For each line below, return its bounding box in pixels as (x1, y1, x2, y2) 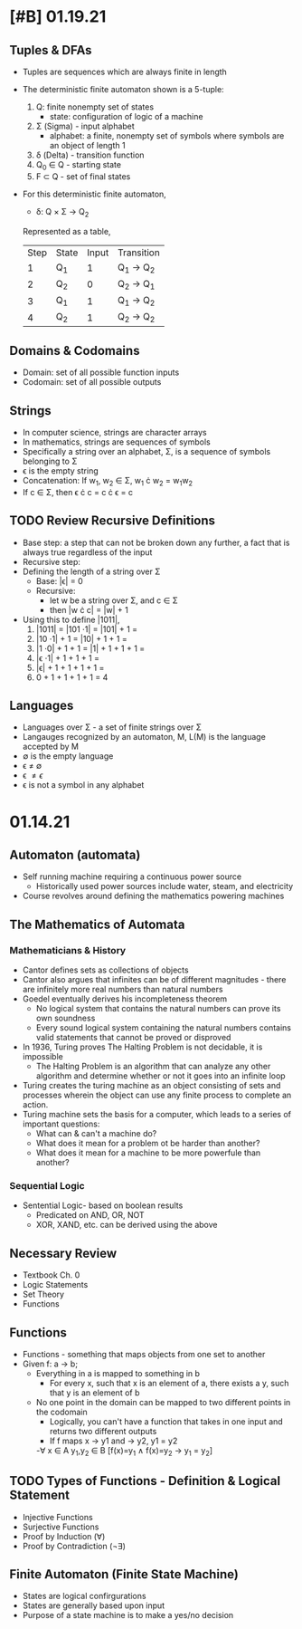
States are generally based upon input (22, 1600, 165, 1611)
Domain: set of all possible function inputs (22, 367, 180, 378)
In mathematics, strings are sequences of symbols (22, 436, 211, 447)
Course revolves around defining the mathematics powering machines (22, 890, 285, 902)
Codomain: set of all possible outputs (22, 377, 162, 388)
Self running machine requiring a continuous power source (22, 871, 242, 882)
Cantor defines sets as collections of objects (22, 964, 189, 975)
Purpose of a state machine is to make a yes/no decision (22, 1610, 234, 1621)
